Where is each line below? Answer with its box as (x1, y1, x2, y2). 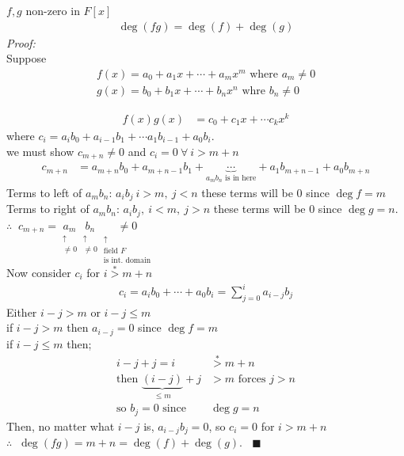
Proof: (6, 34, 36, 51)
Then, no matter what (6, 417, 115, 434)
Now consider (6, 264, 71, 280)
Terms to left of (6, 184, 82, 200)
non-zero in (25, 2, 80, 18)
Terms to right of (6, 200, 90, 217)
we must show (6, 142, 74, 159)
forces (238, 373, 266, 385)
